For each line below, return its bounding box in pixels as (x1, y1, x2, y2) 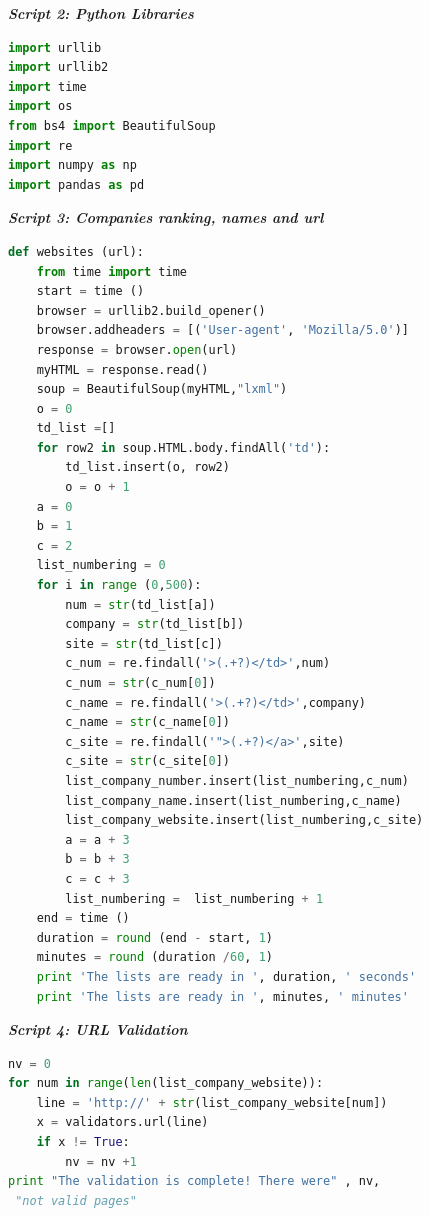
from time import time (36, 264, 187, 279)
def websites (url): (8, 244, 145, 259)
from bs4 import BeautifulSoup (8, 118, 216, 133)
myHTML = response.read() (36, 362, 209, 377)
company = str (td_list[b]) (65, 617, 245, 632)
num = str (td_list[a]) (65, 597, 216, 612)
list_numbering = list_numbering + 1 (65, 891, 324, 906)
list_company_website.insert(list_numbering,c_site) (65, 813, 424, 828)
